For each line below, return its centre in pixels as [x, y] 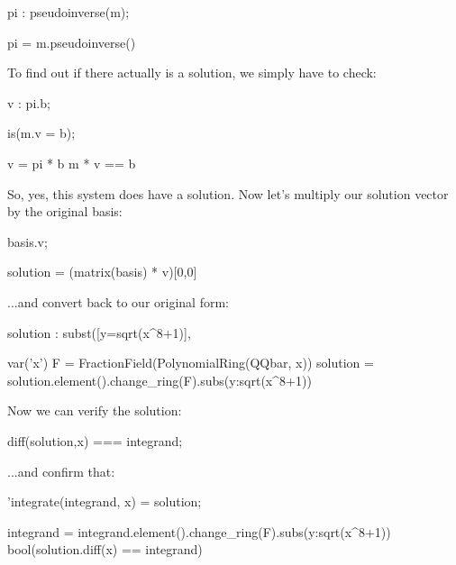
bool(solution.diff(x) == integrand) [105, 549]
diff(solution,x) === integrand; [95, 440]
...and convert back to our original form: [118, 301]
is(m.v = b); [41, 133]
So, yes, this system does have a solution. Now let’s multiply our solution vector [228, 193]
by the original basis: [65, 211]
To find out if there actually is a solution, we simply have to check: [192, 73]
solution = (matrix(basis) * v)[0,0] [102, 272]
